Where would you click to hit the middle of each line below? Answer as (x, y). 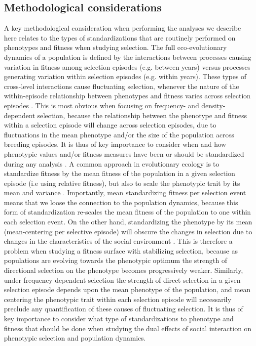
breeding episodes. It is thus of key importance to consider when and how (115, 144)
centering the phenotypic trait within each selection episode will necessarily (118, 299)
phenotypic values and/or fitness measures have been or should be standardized (124, 153)
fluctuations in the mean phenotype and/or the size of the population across (119, 134)
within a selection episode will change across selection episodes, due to (110, 125)
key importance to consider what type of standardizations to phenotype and (119, 319)
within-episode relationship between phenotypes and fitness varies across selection (128, 96)
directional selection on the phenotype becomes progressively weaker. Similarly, (124, 270)
